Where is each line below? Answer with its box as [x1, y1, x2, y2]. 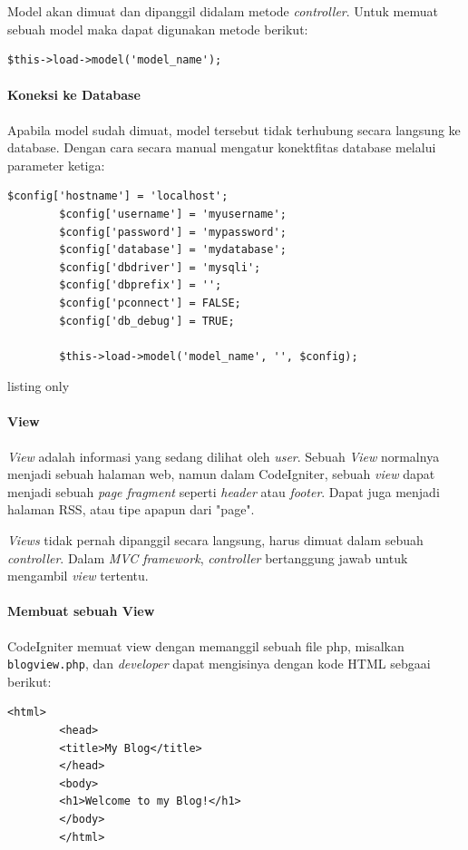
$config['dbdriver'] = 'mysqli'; [59, 260, 261, 274]
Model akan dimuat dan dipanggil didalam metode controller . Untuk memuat [7, 2, 438, 20]
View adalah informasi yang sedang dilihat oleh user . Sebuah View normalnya [7, 446, 440, 465]
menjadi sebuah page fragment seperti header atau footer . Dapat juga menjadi [7, 482, 440, 501]
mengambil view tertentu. [7, 566, 149, 585]
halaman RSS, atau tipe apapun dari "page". [7, 500, 255, 519]
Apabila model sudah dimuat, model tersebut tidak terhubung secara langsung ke [7, 120, 461, 139]
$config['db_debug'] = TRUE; [59, 314, 235, 327]
